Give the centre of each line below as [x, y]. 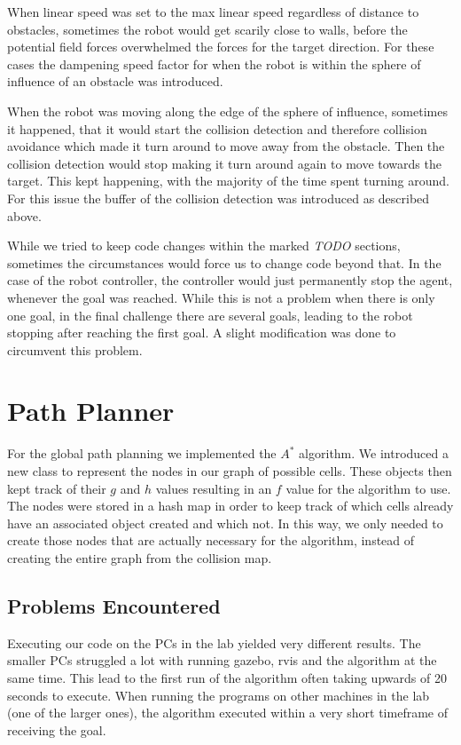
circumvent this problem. [75, 349]
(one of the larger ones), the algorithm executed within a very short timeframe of [227, 713]
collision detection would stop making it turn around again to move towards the [224, 163]
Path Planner [91, 411]
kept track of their [57, 488]
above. [24, 215]
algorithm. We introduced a [374, 453]
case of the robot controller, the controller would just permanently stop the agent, [230, 280]
